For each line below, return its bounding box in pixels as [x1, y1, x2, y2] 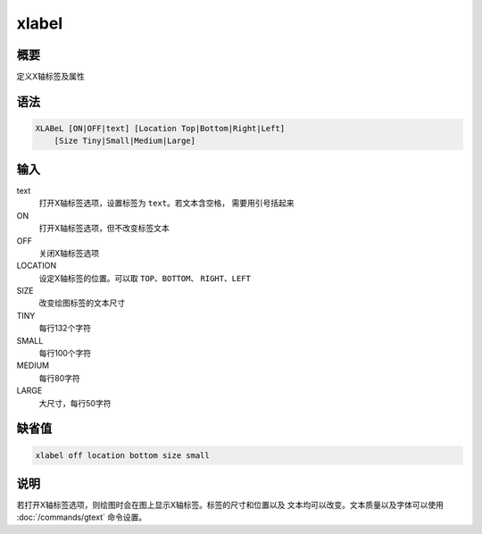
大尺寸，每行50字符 [38, 397, 112, 408]
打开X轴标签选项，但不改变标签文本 [38, 223, 170, 234]
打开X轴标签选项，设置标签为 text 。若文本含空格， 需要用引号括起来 [38, 197, 295, 209]
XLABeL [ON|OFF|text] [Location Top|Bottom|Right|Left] [35, 123, 286, 134]
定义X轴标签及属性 [16, 71, 85, 82]
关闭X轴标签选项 [38, 247, 100, 258]
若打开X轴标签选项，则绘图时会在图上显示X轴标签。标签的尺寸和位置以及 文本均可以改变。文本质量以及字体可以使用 [16, 500, 445, 511]
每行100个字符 [38, 348, 92, 359]
